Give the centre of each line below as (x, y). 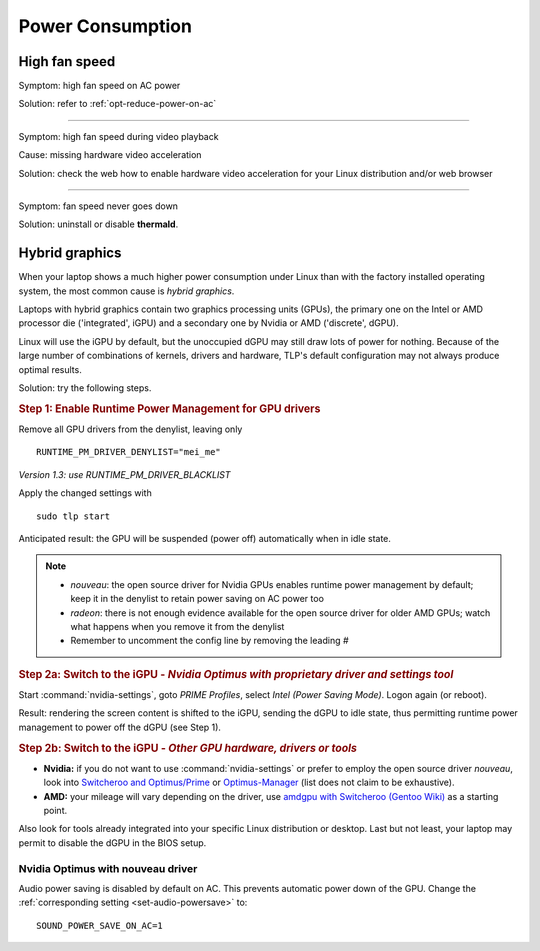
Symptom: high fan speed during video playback (118, 136)
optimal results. (50, 369)
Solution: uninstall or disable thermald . (98, 224)
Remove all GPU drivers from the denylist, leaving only (130, 429)
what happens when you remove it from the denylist (177, 626)
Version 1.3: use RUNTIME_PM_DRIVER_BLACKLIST (124, 474)
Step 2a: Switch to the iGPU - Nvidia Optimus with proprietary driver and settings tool (236, 674)
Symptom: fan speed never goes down (98, 206)
